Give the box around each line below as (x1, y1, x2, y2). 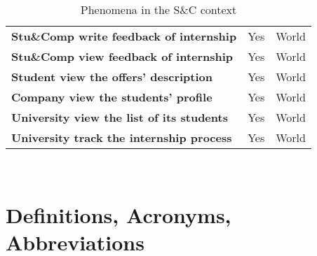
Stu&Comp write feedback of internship (11, 28, 237, 44)
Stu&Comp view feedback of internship (11, 48, 234, 64)
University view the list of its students (11, 109, 228, 125)
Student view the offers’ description (11, 69, 213, 85)
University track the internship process (11, 129, 232, 145)
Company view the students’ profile (11, 89, 213, 105)
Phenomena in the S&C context (80, 1, 237, 17)
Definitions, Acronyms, (6, 200, 231, 229)
